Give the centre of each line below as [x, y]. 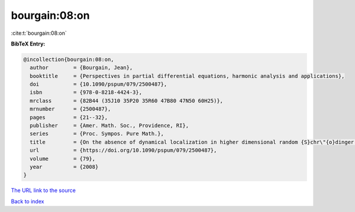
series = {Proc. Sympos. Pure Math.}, [97, 134]
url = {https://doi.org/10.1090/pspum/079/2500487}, [123, 150]
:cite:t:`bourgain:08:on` [39, 33]
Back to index [28, 201]
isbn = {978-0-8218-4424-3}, [86, 92]
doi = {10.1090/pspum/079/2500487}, [99, 84]
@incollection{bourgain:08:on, [69, 59]
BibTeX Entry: [28, 44]
